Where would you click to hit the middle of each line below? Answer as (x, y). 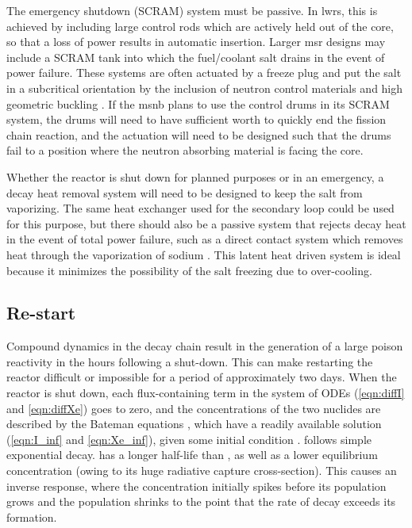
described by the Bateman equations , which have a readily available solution (194, 424)
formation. (32, 517)
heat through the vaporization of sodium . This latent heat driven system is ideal (204, 254)
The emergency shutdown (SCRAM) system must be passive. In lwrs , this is (192, 10)
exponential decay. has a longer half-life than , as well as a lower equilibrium (192, 455)
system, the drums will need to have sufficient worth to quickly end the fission (196, 119)
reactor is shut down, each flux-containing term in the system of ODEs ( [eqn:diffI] (206, 393)
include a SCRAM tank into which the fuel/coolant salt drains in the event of (196, 57)
